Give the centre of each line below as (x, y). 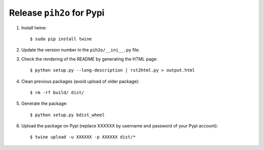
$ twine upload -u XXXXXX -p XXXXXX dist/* (83, 137)
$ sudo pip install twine (61, 39)
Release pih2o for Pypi (57, 13)
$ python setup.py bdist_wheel (67, 115)
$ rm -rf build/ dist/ (57, 92)
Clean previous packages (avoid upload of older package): (80, 81)
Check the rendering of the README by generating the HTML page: (89, 59)
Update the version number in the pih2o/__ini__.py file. (81, 50)
